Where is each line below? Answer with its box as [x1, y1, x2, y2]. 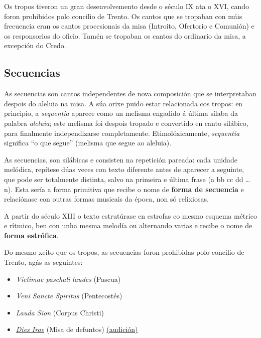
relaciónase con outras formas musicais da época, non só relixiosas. [4, 194, 209, 204]
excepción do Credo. [4, 40, 66, 51]
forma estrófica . [4, 230, 59, 240]
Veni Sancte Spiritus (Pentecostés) [16, 290, 122, 301]
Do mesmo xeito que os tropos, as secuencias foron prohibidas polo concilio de [4, 247, 244, 257]
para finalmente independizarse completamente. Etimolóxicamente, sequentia [4, 127, 240, 138]
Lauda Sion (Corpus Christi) [16, 307, 104, 317]
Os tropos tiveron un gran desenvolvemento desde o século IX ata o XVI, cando [4, 1, 249, 11]
